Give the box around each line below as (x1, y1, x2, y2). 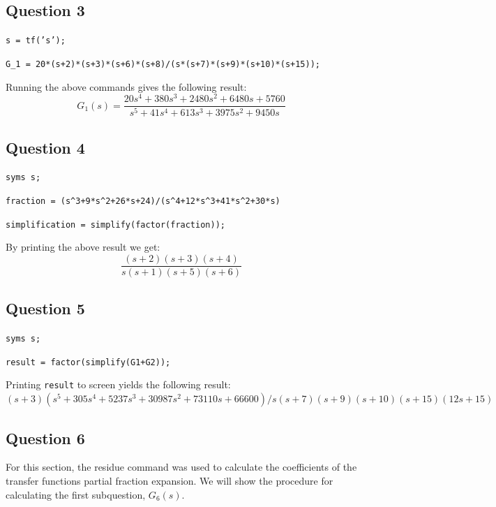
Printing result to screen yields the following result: (6, 377, 231, 392)
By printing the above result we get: (6, 240, 160, 254)
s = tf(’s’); (6, 36, 66, 46)
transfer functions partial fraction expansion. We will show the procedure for (6, 473, 333, 487)
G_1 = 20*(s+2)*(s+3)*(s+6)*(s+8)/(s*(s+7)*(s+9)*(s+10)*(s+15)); (6, 59, 321, 69)
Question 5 (6, 297, 85, 319)
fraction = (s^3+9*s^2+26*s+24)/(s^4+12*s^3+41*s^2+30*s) (6, 196, 280, 206)
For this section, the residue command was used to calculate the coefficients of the (6, 460, 357, 474)
